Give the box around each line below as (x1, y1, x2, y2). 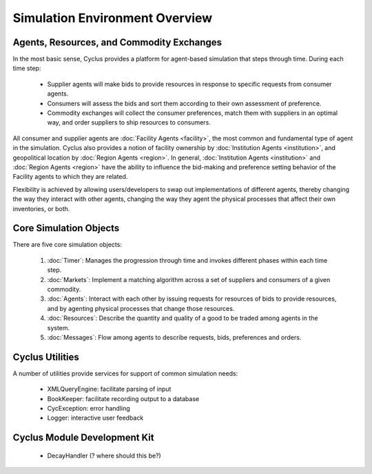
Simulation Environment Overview (12, 10, 213, 25)
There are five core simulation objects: (12, 241, 122, 249)
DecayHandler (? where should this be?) (47, 451, 161, 460)
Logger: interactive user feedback (47, 413, 144, 422)
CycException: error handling (47, 405, 130, 413)
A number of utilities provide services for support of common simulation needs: (12, 369, 238, 378)
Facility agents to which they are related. (12, 173, 128, 181)
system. (47, 323, 70, 332)
